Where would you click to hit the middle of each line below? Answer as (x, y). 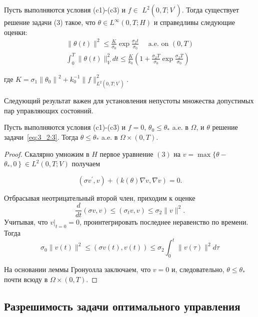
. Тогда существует (210, 9)
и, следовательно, (198, 269)
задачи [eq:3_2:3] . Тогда (41, 137)
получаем (86, 163)
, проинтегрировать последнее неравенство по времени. (164, 222)
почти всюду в (26, 279)
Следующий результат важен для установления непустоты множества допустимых (129, 101)
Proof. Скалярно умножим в (47, 154)
